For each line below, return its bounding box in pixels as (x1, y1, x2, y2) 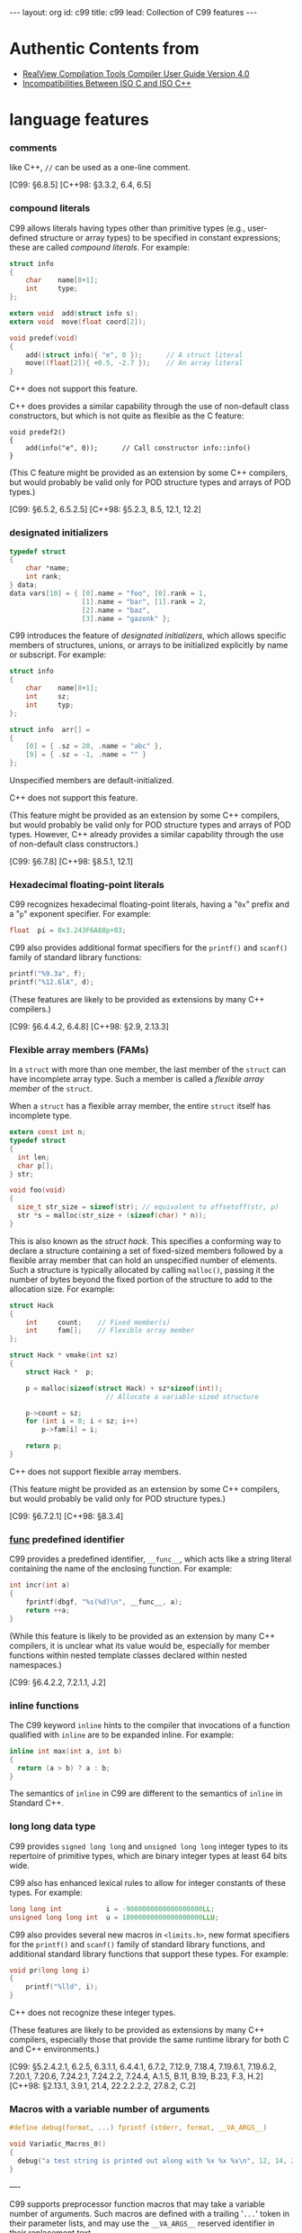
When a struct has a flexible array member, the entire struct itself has (9, 1101, 271, 1112)
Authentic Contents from (9, 39, 200, 59)
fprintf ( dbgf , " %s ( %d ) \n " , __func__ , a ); (25, 1597, 183, 1606)
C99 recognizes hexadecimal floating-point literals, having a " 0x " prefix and (9, 899, 289, 910)
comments (9, 142, 58, 154)
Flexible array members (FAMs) (9, 1043, 149, 1056)
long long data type (9, 1820, 96, 1833)
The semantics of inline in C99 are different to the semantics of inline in (9, 1788, 283, 1799)
